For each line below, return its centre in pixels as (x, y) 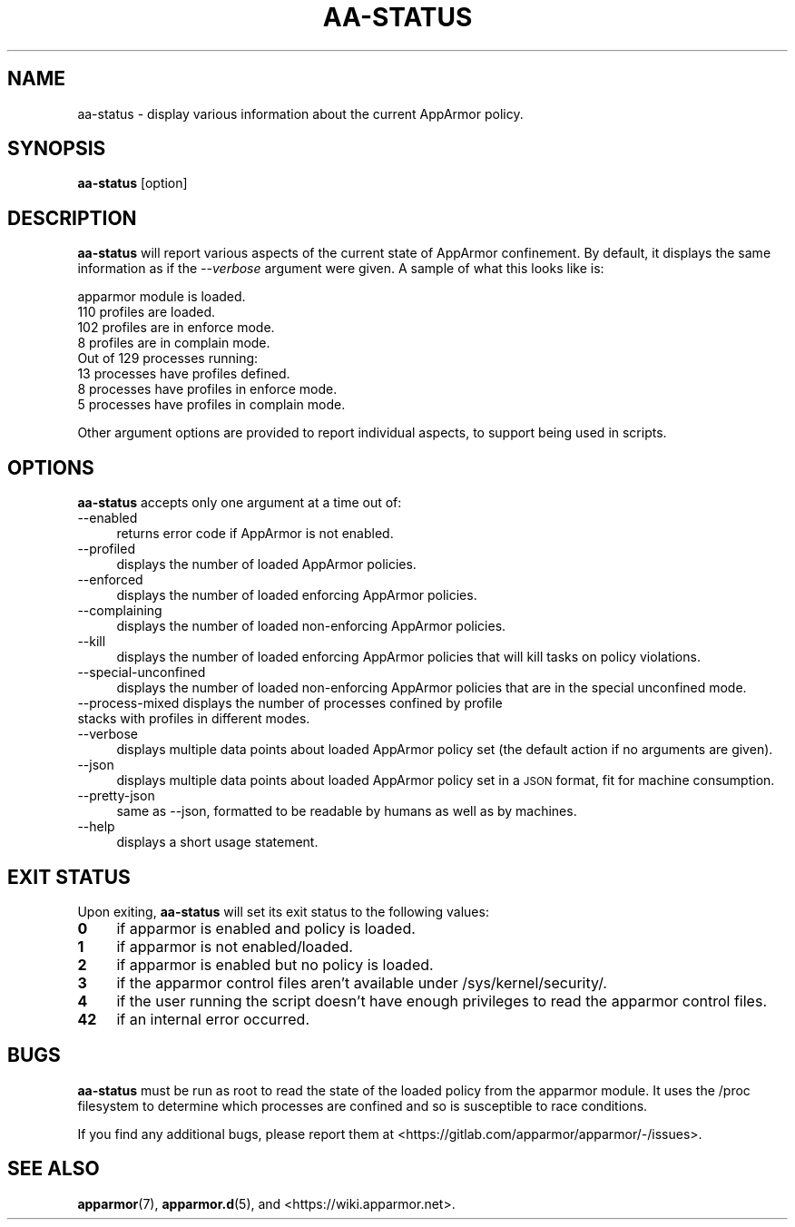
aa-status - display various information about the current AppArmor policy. (300, 113)
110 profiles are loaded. (147, 312)
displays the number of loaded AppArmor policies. (266, 564)
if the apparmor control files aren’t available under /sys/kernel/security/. (362, 982)
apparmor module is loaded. (162, 297)
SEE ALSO (54, 1169)
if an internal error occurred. (213, 1019)
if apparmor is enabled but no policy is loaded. (275, 964)
